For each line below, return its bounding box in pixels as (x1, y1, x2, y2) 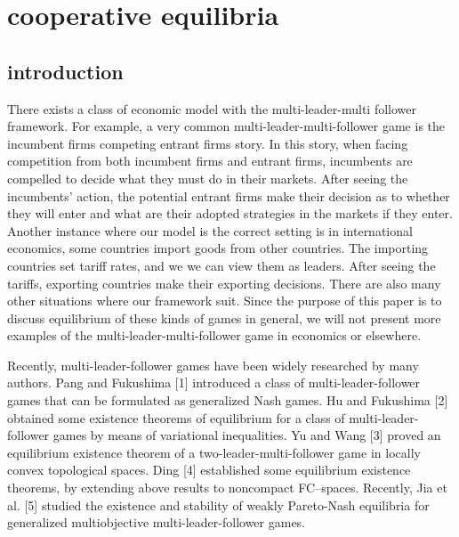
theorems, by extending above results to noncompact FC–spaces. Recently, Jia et (7, 478, 447, 497)
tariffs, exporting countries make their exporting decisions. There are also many (7, 273, 441, 292)
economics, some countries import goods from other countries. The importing (7, 239, 429, 257)
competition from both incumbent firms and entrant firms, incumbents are (7, 151, 413, 170)
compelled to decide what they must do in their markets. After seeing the (7, 168, 408, 187)
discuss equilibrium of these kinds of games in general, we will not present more (7, 308, 441, 327)
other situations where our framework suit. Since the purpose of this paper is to (7, 291, 442, 310)
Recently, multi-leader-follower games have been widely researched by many (7, 355, 419, 374)
